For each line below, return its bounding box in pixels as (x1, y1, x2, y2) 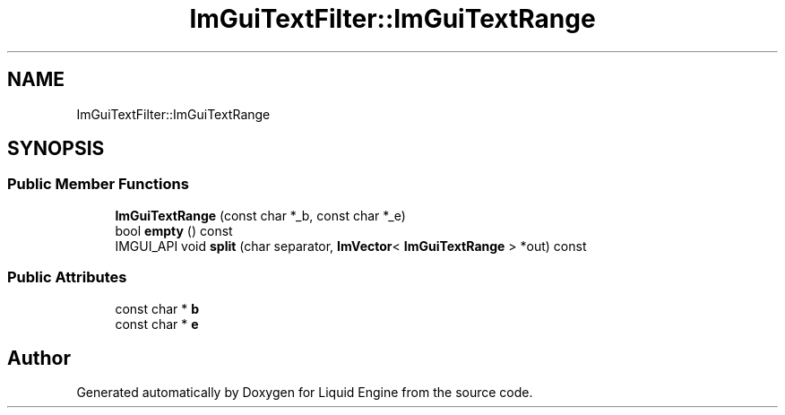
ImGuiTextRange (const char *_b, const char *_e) (115, 207, 406, 223)
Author (7, 346, 71, 369)
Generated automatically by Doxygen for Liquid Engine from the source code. (76, 385, 533, 401)
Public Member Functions (7, 175, 189, 194)
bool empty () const (115, 222, 233, 238)
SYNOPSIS (7, 137, 105, 160)
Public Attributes (7, 268, 127, 287)
